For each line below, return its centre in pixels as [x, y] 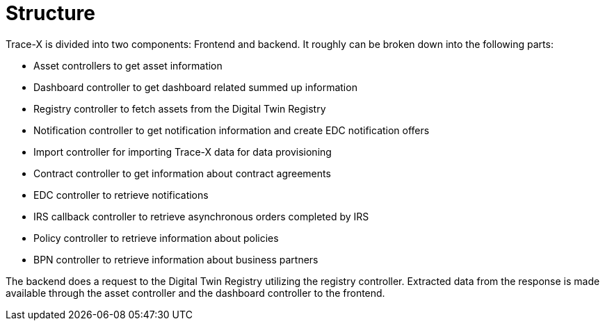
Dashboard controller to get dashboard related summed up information [195, 87]
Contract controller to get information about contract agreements [182, 173]
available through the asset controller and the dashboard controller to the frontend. [195, 293]
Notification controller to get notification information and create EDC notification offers [232, 130]
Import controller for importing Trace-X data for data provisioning [183, 152]
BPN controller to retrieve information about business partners [176, 259]
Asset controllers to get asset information [128, 65]
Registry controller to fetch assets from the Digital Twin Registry [180, 108]
